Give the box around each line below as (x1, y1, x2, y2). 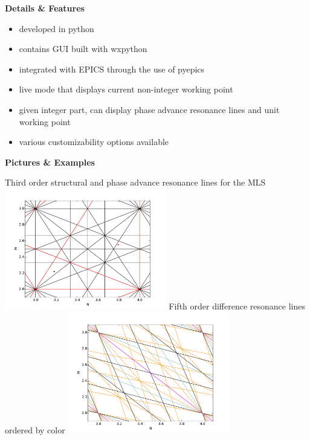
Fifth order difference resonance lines (169, 299, 305, 312)
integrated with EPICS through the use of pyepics (19, 62, 205, 75)
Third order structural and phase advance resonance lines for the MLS (5, 176, 266, 189)
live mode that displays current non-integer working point (19, 83, 233, 95)
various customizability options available (19, 135, 169, 148)
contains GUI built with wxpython (19, 42, 147, 55)
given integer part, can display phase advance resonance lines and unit (19, 103, 280, 115)
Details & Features (5, 2, 85, 14)
